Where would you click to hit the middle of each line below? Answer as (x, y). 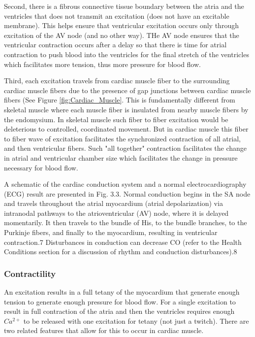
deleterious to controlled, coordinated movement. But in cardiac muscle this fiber (126, 129)
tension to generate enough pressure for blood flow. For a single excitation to (120, 301)
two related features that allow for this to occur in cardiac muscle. (104, 330)
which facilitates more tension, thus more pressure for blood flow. (102, 64)
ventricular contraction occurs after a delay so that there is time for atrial (115, 45)
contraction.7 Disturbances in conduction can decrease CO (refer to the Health (123, 242)
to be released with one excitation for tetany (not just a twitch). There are (136, 320)
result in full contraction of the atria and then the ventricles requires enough (119, 311)
